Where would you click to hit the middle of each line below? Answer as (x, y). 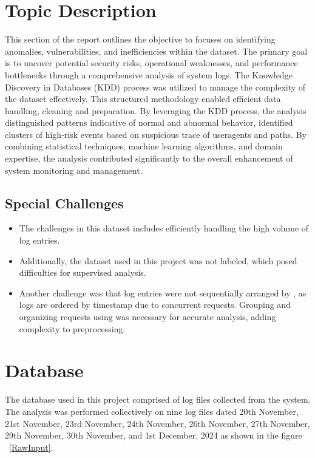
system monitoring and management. (74, 170)
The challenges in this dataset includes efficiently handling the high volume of (164, 228)
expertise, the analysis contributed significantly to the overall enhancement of (149, 158)
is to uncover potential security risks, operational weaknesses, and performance (151, 63)
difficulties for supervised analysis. (83, 272)
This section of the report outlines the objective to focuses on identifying (140, 39)
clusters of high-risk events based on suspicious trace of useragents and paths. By (156, 134)
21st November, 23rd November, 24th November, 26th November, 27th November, (157, 423)
